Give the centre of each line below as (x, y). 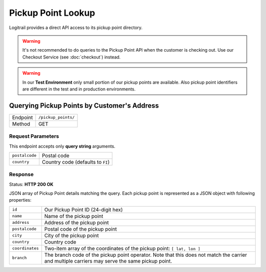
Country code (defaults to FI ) (76, 162)
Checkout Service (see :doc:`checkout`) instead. (71, 57)
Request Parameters (34, 136)
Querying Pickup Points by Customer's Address (84, 106)
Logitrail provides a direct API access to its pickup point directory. (76, 28)
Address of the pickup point (77, 222)
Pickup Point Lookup (52, 13)
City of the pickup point (72, 235)
